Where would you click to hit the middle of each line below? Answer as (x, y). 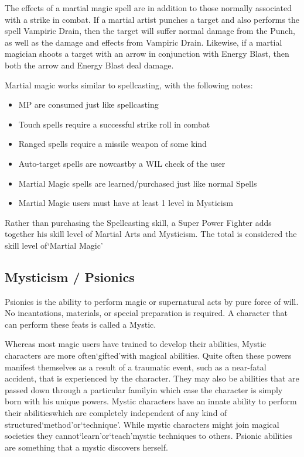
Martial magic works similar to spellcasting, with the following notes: (129, 85)
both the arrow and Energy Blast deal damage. (89, 65)
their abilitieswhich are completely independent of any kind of (116, 413)
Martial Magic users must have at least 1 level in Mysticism (126, 203)
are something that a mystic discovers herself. (86, 447)
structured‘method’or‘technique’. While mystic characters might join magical (142, 424)
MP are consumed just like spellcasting (88, 104)
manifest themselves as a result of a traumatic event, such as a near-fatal (136, 367)
